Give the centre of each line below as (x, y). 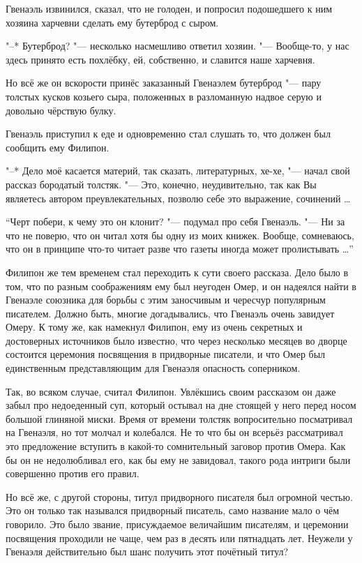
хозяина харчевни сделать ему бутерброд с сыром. (112, 22)
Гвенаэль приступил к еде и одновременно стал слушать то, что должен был (168, 134)
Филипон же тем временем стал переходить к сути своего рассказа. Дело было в (177, 272)
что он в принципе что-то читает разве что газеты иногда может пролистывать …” (180, 249)
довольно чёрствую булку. (61, 110)
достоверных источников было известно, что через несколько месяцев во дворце (176, 340)
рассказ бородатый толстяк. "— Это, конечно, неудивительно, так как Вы (161, 184)
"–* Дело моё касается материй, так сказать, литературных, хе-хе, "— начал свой (178, 171)
